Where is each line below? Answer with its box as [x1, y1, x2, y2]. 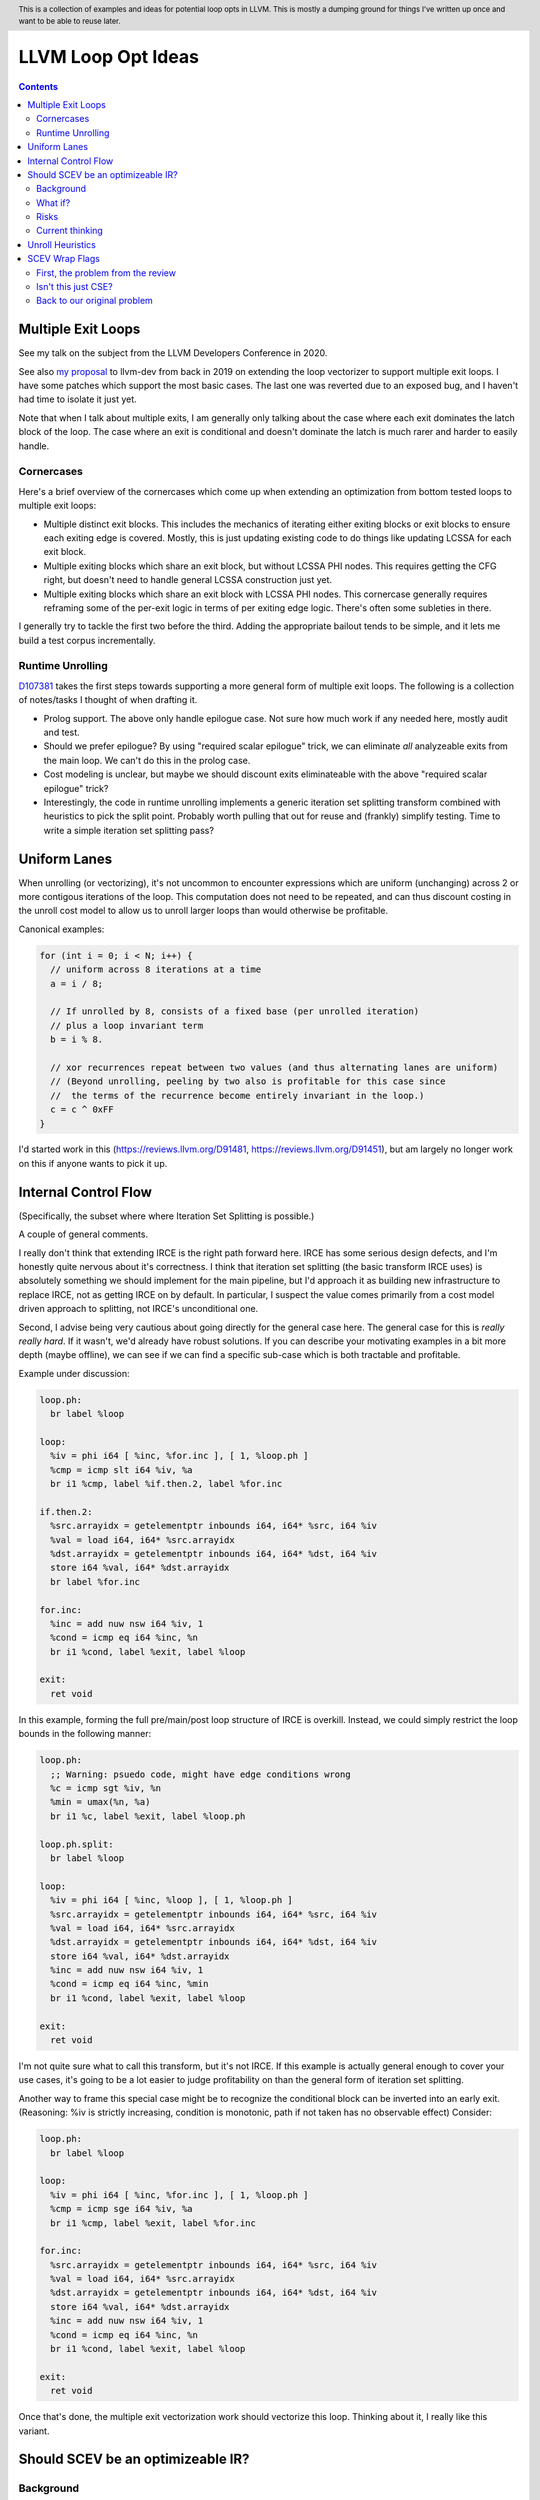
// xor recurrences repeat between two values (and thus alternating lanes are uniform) [50, 1061, 499, 1073]
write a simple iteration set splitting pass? [43, 824, 215, 836]
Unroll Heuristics [27, 238, 97, 250]
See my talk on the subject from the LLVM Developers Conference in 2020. [18, 347, 328, 359]
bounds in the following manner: [18, 1728, 152, 1740]
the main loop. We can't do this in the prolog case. [43, 754, 251, 766]
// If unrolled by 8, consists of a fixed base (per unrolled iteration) [50, 1006, 420, 1017]
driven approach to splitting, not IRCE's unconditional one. [18, 1303, 259, 1315]
